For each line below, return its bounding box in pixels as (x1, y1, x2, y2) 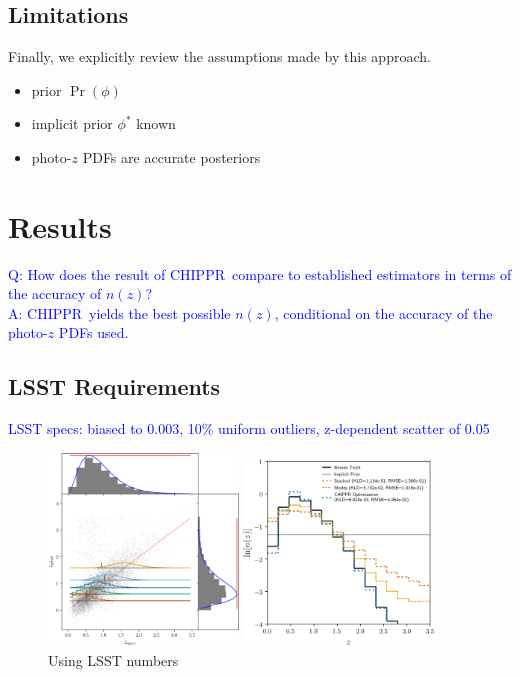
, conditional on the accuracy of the (274, 302, 493, 323)
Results (8, 205, 112, 246)
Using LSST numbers (48, 649, 179, 670)
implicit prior (31, 113, 113, 134)
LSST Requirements (8, 371, 221, 402)
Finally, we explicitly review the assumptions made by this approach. (8, 46, 431, 67)
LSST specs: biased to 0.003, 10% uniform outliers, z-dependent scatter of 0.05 (8, 418, 490, 439)
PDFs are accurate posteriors (82, 146, 261, 167)
